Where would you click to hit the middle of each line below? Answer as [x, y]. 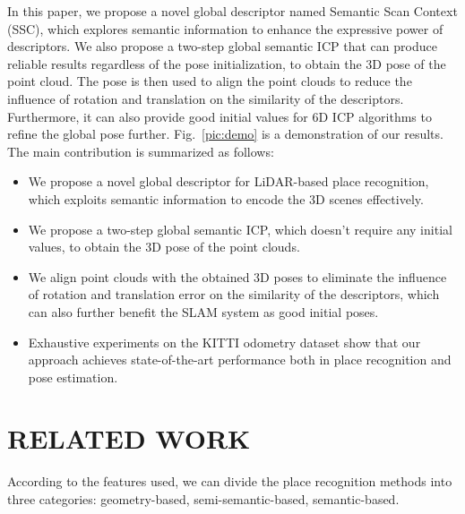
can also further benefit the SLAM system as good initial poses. [203, 311]
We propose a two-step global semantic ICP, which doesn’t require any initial [240, 229]
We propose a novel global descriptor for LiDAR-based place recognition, [228, 181]
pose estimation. [73, 377]
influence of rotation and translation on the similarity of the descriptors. [206, 98]
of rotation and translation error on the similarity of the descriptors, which [234, 294]
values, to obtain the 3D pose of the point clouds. [164, 247]
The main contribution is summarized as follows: [141, 151]
